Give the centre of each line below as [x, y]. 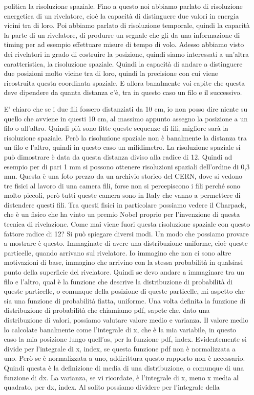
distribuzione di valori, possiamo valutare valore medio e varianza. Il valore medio [126, 320]
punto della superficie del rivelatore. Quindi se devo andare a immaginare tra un [124, 272]
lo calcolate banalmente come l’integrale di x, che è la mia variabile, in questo [120, 329]
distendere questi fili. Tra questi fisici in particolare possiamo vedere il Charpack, [125, 204]
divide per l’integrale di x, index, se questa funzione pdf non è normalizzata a [120, 348]
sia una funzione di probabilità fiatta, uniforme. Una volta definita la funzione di [125, 300]
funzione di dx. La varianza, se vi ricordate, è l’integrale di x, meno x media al [121, 377]
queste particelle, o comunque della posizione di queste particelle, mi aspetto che [125, 291]
